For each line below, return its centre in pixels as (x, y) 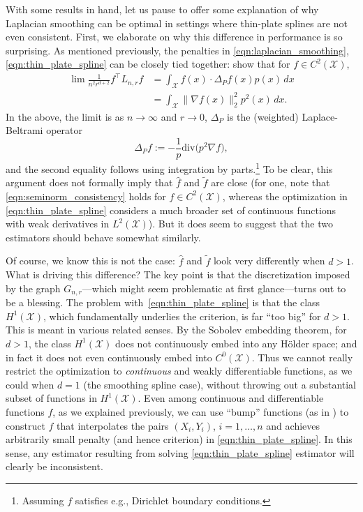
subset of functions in (51, 398)
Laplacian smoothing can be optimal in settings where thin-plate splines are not (177, 23)
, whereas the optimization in (285, 196)
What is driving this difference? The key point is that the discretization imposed (178, 274)
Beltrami (24, 130)
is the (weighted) (263, 116)
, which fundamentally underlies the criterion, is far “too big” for (182, 316)
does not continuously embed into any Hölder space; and (236, 343)
